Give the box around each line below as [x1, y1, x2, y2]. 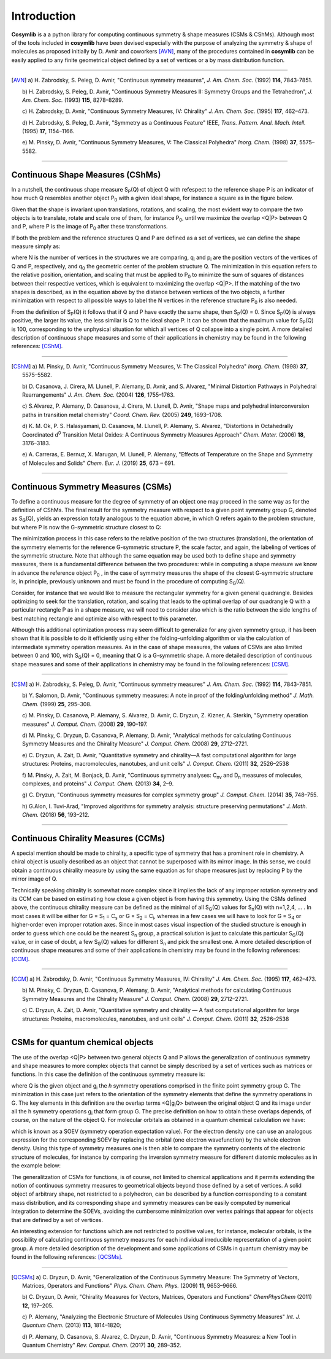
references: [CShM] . [11, 343, 63, 350]
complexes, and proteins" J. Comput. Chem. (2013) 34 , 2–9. [22, 780, 174, 787]
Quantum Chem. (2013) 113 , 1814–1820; [22, 1322, 122, 1329]
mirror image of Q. [11, 875, 58, 882]
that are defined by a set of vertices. [11, 1216, 104, 1223]
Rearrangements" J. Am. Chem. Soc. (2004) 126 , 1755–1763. [22, 391, 175, 399]
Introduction [11, 9, 76, 23]
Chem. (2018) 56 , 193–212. [22, 811, 90, 819]
